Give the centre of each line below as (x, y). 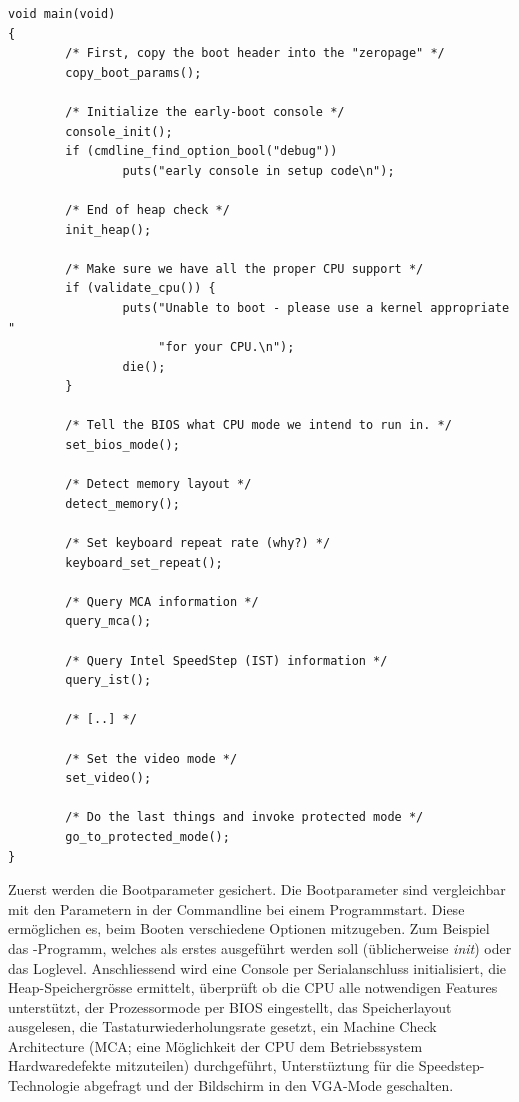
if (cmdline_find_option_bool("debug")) (201, 151)
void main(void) (62, 14)
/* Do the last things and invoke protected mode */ (244, 817)
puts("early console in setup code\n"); (258, 170)
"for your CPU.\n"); (226, 347)
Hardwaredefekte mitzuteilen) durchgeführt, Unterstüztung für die (211, 1065)
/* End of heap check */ (147, 209)
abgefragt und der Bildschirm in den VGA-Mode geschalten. (269, 1085)
